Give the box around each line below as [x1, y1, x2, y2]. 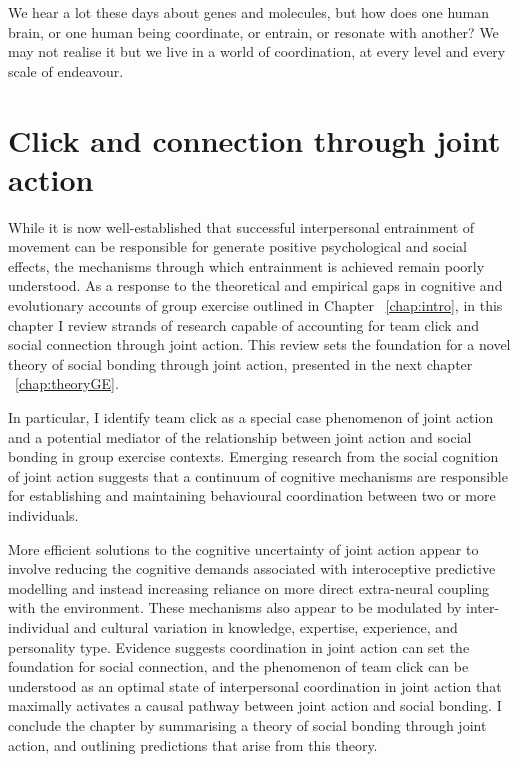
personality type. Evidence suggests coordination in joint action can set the [8, 636, 470, 657]
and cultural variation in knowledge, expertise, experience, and [73, 616, 458, 637]
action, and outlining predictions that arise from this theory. [8, 734, 378, 755]
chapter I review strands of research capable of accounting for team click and [8, 314, 479, 335]
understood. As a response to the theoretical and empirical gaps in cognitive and [8, 275, 503, 296]
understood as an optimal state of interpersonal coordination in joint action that [8, 675, 502, 696]
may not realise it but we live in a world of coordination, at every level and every [8, 41, 506, 62]
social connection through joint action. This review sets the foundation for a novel [8, 334, 511, 355]
